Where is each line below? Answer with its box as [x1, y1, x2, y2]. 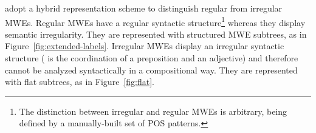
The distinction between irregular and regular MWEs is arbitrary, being [19, 104, 287, 117]
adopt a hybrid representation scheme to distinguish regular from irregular [5, 2, 283, 14]
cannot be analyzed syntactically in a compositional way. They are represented [5, 63, 298, 76]
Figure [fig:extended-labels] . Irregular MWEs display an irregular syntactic [5, 39, 284, 52]
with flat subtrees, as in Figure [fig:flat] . [5, 75, 154, 88]
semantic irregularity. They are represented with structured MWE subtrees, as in [5, 27, 307, 40]
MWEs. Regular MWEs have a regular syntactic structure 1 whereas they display [5, 14, 306, 29]
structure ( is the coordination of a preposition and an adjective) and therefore [5, 52, 298, 64]
